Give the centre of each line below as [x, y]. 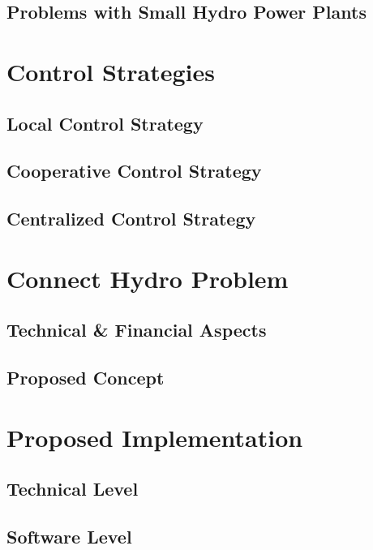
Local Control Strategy [105, 123]
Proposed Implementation [155, 437]
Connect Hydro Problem [148, 278]
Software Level [69, 536]
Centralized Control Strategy [131, 219]
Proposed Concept [86, 378]
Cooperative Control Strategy [134, 171]
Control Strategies [111, 71]
